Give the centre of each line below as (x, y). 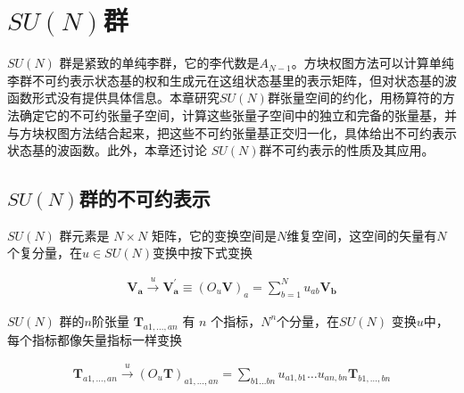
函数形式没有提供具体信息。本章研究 (113, 98)
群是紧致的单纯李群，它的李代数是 (159, 63)
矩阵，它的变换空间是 (214, 235)
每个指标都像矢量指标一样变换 (95, 339)
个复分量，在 (45, 253)
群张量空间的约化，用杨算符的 (355, 98)
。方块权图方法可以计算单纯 (373, 63)
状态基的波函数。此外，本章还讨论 (107, 150)
